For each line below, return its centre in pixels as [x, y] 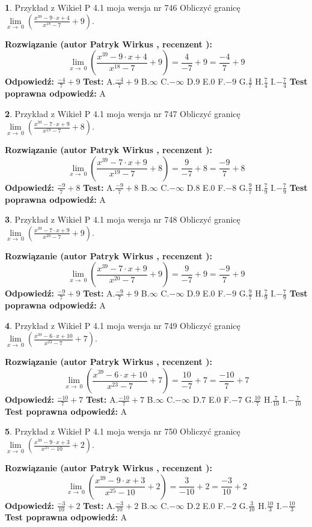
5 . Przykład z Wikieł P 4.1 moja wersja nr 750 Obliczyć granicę [123, 431]
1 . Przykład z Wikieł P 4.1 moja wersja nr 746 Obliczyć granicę [123, 7]
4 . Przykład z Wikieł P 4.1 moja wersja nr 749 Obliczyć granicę [123, 325]
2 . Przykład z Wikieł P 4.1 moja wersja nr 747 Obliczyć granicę [123, 113]
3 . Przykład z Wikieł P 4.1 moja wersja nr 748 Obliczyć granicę [123, 219]
